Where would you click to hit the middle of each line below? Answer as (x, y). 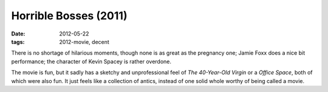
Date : (18, 34)
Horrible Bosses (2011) (69, 16)
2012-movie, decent (84, 41)
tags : (18, 41)
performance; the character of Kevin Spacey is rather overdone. (91, 61)
